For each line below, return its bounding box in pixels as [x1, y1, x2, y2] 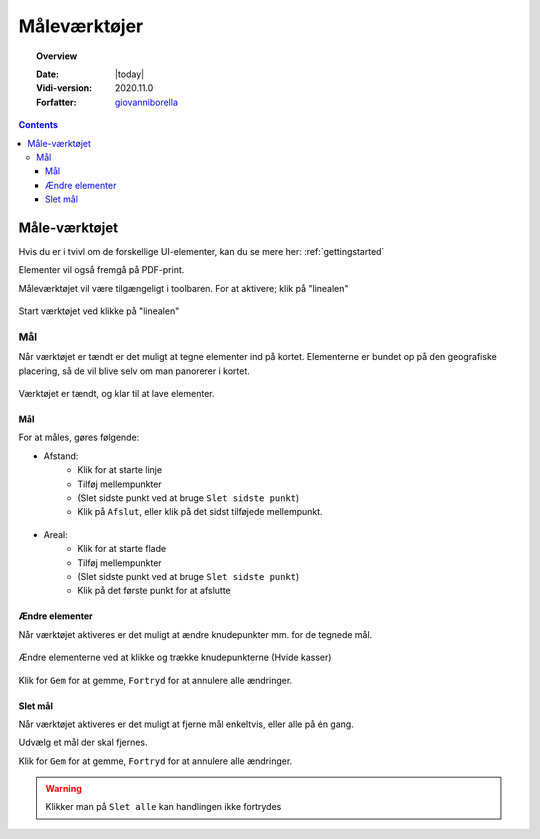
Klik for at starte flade [77, 543, 167, 555]
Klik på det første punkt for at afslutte [77, 585, 231, 597]
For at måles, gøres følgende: [18, 431, 140, 444]
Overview [36, 50, 78, 62]
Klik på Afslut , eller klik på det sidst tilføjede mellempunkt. [77, 506, 324, 518]
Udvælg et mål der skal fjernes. [18, 736, 149, 749]
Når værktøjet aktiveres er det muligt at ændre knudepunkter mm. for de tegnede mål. [18, 628, 373, 640]
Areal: [43, 528, 69, 540]
